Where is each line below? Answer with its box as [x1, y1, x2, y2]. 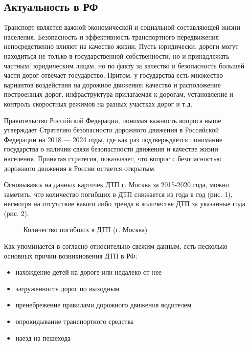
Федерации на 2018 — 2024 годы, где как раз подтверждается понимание [4, 134, 223, 144]
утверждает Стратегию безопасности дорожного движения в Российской [4, 125, 219, 135]
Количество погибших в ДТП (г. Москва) [23, 224, 148, 235]
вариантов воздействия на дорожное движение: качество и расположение [4, 79, 221, 89]
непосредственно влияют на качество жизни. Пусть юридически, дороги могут [4, 41, 239, 51]
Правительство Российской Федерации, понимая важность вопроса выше [4, 115, 221, 125]
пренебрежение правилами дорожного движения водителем [15, 300, 192, 310]
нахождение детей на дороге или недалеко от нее [15, 267, 162, 277]
